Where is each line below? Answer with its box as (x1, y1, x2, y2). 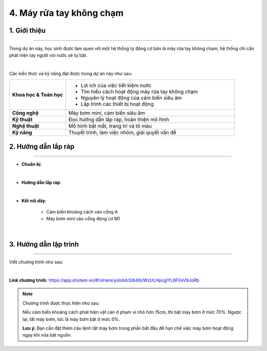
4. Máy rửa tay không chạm (9, 7, 124, 18)
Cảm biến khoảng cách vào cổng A (46, 209, 118, 215)
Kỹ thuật (12, 116, 33, 123)
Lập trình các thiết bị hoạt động (81, 100, 154, 107)
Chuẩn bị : (21, 161, 42, 167)
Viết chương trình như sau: (9, 259, 63, 265)
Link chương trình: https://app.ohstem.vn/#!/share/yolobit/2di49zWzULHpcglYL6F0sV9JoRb (9, 277, 200, 283)
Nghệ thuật (12, 123, 40, 130)
